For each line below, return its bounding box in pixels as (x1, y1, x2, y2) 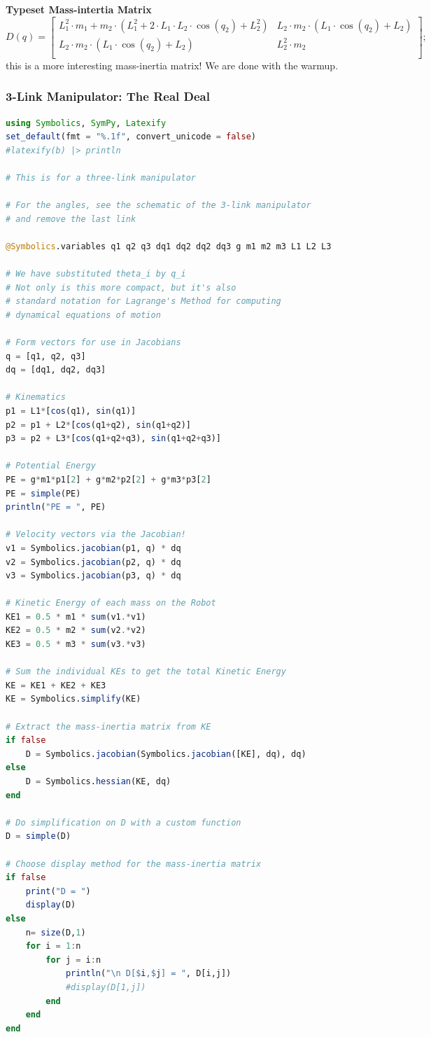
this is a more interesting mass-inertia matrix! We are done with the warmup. (6, 57, 339, 72)
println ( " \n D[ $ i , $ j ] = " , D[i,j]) (65, 968, 232, 979)
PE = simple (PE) (6, 488, 81, 499)
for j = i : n (45, 954, 101, 965)
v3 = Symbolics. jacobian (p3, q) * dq (6, 571, 181, 581)
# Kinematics (6, 392, 66, 403)
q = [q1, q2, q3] (6, 351, 86, 361)
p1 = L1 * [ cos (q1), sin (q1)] (6, 405, 136, 416)
